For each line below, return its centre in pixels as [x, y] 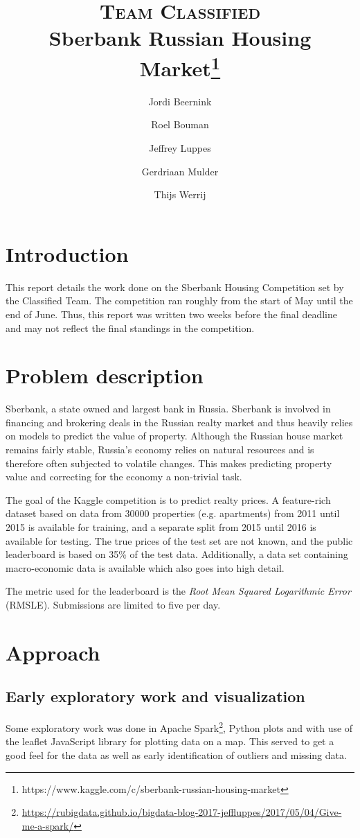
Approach [53, 652]
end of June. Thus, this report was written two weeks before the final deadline [171, 314]
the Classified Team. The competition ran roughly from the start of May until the [179, 300]
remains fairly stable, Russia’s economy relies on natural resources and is [160, 449]
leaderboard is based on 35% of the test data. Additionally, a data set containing [177, 554]
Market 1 [180, 66]
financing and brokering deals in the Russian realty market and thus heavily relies [179, 422]
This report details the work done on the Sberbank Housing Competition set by [175, 287]
